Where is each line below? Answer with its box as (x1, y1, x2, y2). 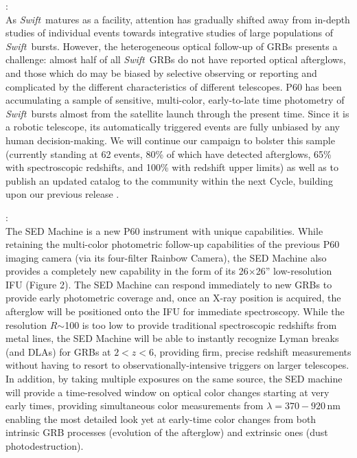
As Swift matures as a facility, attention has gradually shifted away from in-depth (5, 12, 350, 26)
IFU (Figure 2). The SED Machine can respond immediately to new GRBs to (5, 277, 332, 291)
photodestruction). (5, 439, 84, 453)
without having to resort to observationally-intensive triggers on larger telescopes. (5, 358, 349, 372)
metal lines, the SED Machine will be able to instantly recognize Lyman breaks (5, 331, 339, 345)
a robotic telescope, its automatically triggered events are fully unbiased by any (5, 119, 340, 134)
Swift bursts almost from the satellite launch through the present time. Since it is (5, 106, 349, 120)
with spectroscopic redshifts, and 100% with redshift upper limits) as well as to (5, 160, 338, 174)
